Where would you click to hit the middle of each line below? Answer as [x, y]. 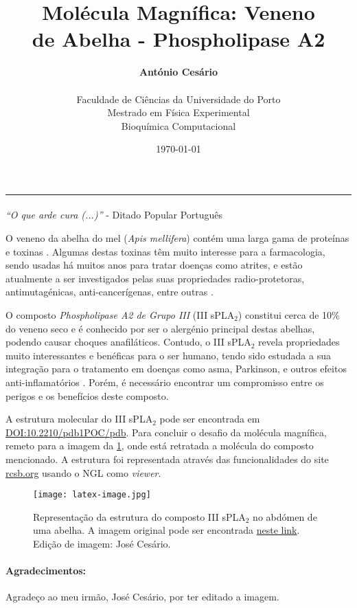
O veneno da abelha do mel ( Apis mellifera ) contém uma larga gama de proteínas [177, 238]
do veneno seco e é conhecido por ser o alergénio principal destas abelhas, [160, 328]
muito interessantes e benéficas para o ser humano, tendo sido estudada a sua [168, 355]
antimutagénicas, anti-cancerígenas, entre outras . [110, 292]
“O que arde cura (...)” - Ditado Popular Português [114, 215]
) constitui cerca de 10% [289, 315]
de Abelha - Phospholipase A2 [178, 39]
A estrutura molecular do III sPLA [79, 419]
